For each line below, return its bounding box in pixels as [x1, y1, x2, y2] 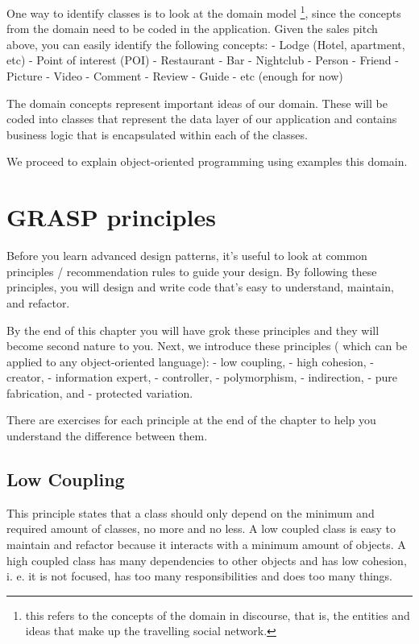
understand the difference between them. [6, 427, 208, 444]
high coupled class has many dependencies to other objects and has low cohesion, [6, 551, 407, 568]
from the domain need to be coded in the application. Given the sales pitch [6, 20, 378, 37]
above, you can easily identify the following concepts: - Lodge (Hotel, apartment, [6, 35, 405, 52]
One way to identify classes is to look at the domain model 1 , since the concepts [6, 2, 401, 21]
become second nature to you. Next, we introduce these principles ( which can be [6, 337, 408, 354]
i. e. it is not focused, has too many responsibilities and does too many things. [6, 568, 392, 584]
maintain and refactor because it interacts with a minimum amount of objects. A [6, 536, 406, 553]
